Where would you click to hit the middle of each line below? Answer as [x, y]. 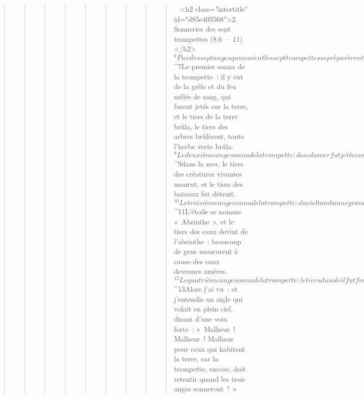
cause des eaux [197, 261]
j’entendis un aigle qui [208, 298]
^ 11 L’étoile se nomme [208, 211]
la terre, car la [196, 359]
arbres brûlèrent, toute [209, 136]
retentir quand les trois [210, 378]
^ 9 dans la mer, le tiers [209, 164]
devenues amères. [201, 271]
